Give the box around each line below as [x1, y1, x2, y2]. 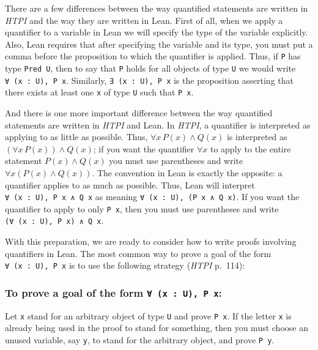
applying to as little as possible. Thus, [5, 130, 148, 143]
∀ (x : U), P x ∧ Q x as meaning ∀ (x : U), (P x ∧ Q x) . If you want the [5, 190, 300, 203]
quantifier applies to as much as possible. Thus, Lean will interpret [5, 178, 255, 191]
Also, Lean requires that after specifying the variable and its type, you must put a [5, 37, 313, 50]
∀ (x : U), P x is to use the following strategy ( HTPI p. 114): [5, 259, 245, 272]
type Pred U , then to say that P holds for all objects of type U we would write [5, 62, 296, 75]
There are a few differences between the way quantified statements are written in [5, 2, 308, 14]
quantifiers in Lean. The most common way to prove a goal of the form [5, 247, 272, 259]
